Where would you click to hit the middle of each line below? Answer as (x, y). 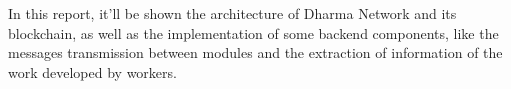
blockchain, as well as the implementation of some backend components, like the (253, 32)
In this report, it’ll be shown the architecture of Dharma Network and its (232, 13)
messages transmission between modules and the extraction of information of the (255, 52)
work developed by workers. (92, 71)
